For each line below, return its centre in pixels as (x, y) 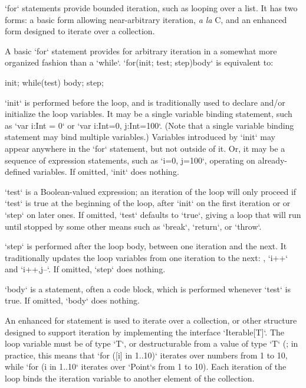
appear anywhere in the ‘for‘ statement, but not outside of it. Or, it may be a (145, 148)
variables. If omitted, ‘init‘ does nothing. (106, 172)
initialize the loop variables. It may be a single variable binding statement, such (149, 114)
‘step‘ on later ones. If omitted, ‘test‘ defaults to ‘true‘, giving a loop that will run (153, 214)
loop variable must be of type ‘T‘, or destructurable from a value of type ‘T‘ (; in (152, 343)
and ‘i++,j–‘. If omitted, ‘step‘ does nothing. (85, 269)
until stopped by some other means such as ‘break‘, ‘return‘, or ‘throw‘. (133, 226)
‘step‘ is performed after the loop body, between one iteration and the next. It (146, 246)
